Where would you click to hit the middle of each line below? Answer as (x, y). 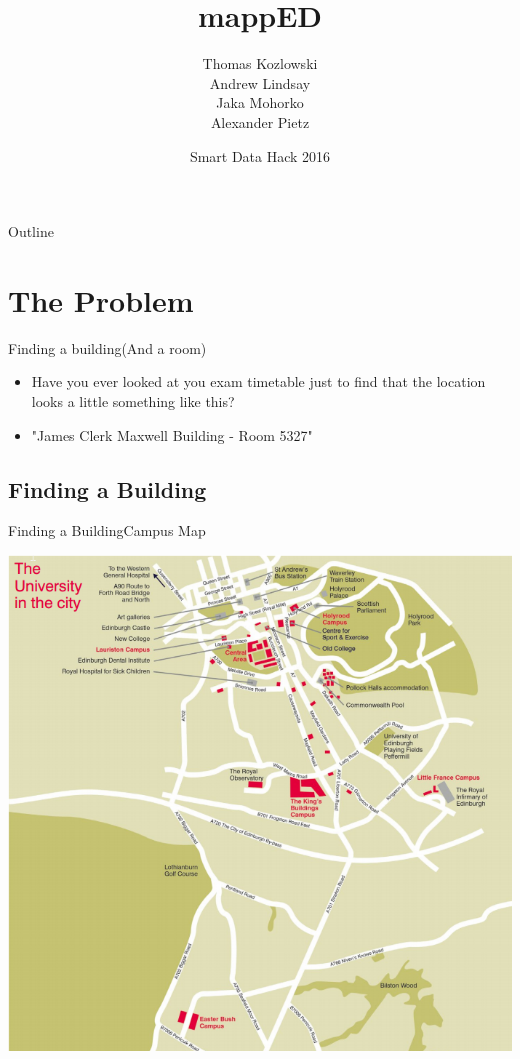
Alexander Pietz (260, 121)
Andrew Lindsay (260, 82)
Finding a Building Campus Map (107, 530)
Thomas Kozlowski (260, 63)
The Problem (101, 299)
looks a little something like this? (133, 401)
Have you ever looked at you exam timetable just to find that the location (258, 381)
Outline (31, 231)
